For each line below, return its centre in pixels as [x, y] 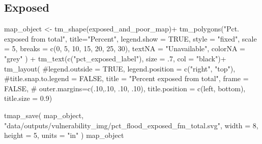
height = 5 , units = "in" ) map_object [64, 135]
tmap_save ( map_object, [44, 115]
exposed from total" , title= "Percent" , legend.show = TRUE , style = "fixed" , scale [130, 38]
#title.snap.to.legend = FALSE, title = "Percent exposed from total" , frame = [126, 78]
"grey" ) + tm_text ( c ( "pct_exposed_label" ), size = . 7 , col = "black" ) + [115, 58]
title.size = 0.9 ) [28, 98]
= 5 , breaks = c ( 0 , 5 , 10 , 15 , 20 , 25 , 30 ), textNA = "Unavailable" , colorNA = [125, 48]
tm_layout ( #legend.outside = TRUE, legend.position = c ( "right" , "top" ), [120, 68]
